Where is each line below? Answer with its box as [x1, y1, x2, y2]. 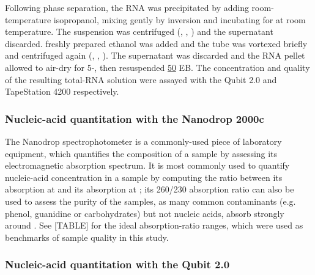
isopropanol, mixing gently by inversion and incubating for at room [53, 13, 306, 26]
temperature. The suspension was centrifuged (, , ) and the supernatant [5, 25, 273, 38]
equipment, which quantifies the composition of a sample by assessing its [5, 147, 278, 159]
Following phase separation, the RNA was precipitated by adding [5, 1, 249, 13]
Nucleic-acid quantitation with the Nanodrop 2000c [5, 111, 264, 126]
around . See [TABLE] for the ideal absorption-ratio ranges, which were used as [5, 219, 303, 232]
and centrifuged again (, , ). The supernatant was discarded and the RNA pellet [5, 49, 305, 62]
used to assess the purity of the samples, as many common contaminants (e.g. [5, 194, 296, 207]
